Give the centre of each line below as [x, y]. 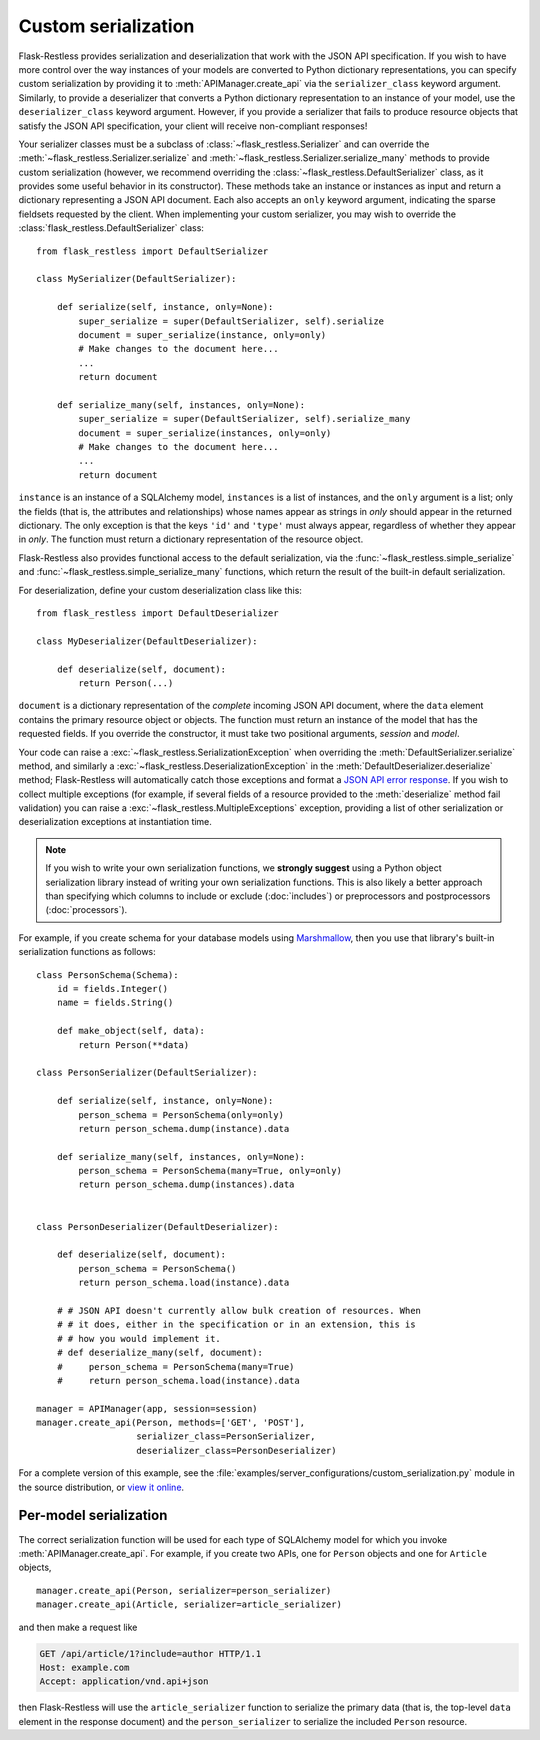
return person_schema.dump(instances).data [186, 1184]
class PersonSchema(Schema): [107, 974]
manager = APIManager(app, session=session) [147, 1408]
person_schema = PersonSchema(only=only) [181, 1114]
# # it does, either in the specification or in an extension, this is [236, 1324]
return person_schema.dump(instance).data [184, 1128]
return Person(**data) [134, 1044]
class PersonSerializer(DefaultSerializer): [147, 1073]
